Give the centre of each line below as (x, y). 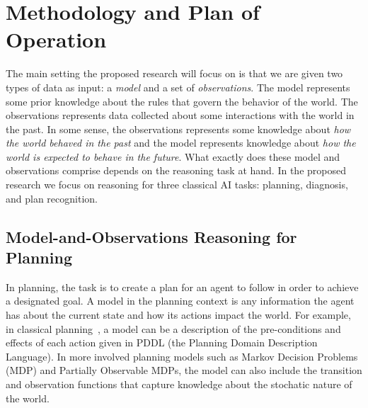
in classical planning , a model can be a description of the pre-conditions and (173, 328)
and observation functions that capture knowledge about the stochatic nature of (179, 384)
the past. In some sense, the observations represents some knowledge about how (178, 129)
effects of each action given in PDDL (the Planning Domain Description (162, 342)
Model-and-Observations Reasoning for (151, 236)
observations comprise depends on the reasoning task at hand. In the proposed (176, 170)
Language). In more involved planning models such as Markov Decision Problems (182, 356)
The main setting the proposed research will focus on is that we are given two (174, 73)
